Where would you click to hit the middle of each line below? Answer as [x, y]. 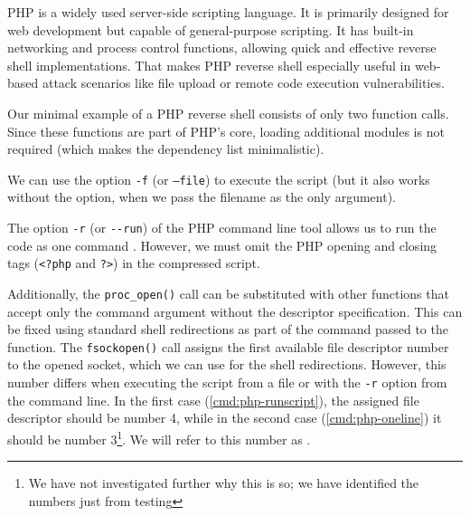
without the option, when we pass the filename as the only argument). [202, 197]
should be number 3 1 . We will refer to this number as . [159, 437]
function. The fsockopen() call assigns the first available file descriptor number [228, 346]
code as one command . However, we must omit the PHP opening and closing [222, 245]
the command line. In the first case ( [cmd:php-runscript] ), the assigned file [213, 400]
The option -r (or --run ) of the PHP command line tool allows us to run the [222, 227]
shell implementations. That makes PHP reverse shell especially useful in [209, 65]
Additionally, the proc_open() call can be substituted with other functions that [228, 293]
